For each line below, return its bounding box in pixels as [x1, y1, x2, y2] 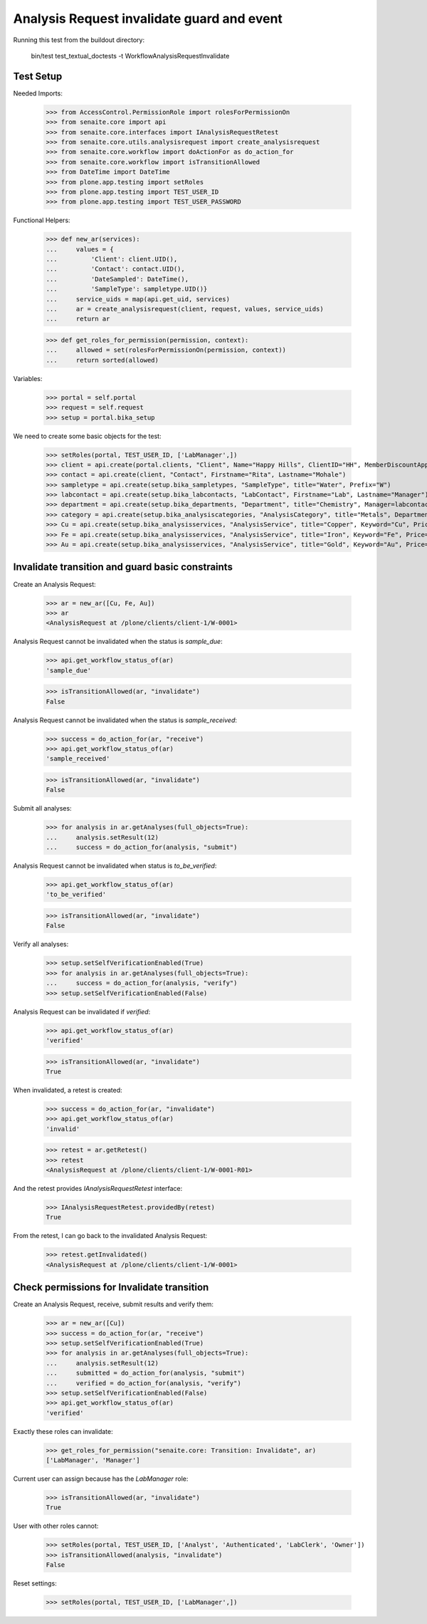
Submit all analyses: [13, 804, 72, 813]
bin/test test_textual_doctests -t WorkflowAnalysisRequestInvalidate [31, 51, 230, 60]
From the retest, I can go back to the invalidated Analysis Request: [13, 1232, 208, 1240]
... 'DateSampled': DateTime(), [46, 275, 189, 283]
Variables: [13, 374, 43, 382]
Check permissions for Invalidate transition [13, 1281, 209, 1294]
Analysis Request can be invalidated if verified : [13, 1007, 151, 1016]
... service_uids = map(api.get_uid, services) [46, 295, 231, 303]
